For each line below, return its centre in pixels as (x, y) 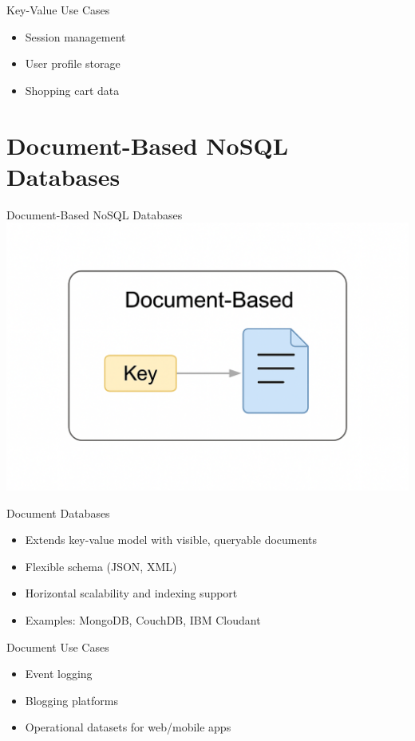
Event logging (59, 674)
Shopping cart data (72, 90)
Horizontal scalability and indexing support (131, 593)
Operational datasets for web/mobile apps (128, 727)
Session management (75, 36)
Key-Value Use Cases (58, 10)
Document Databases (58, 512)
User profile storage (73, 63)
